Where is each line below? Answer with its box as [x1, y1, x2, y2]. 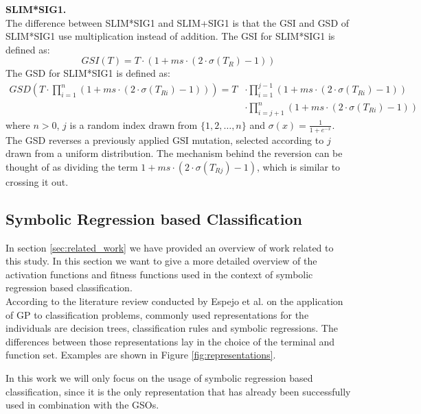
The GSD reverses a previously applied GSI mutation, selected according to [5, 132, 324, 147]
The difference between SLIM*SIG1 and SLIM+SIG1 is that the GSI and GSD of [5, 15, 350, 29]
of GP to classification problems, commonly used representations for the [5, 307, 309, 321]
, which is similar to [256, 159, 341, 173]
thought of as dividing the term [5, 159, 138, 173]
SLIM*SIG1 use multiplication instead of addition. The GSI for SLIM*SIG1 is [5, 29, 335, 43]
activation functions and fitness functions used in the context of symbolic [5, 267, 313, 281]
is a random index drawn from [69, 117, 198, 132]
